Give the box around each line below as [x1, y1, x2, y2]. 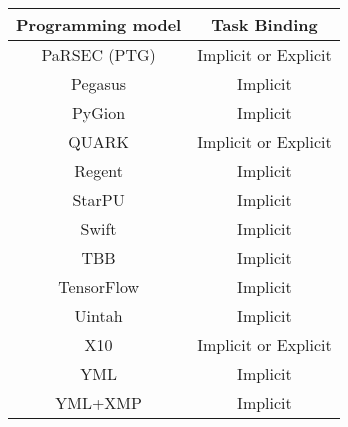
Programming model [16, 13, 182, 36]
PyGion [71, 101, 126, 124]
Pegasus [71, 72, 127, 95]
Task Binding [211, 13, 318, 36]
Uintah [74, 304, 123, 327]
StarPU [72, 188, 125, 211]
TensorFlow [58, 275, 139, 298]
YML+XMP [55, 391, 142, 414]
